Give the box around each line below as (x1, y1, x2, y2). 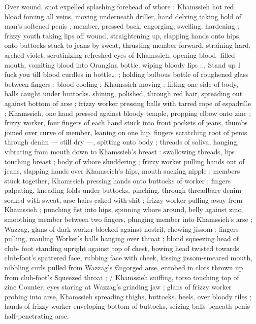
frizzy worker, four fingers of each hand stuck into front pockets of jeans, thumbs (4, 117, 248, 128)
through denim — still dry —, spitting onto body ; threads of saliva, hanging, (4, 137, 239, 147)
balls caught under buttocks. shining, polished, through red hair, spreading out (4, 88, 243, 99)
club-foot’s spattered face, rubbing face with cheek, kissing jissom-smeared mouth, (4, 252, 253, 263)
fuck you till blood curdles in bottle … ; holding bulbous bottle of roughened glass (4, 69, 249, 79)
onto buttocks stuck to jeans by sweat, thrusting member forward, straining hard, (4, 40, 251, 50)
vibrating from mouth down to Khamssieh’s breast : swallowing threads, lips (4, 146, 235, 156)
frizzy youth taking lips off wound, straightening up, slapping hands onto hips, (4, 30, 241, 40)
